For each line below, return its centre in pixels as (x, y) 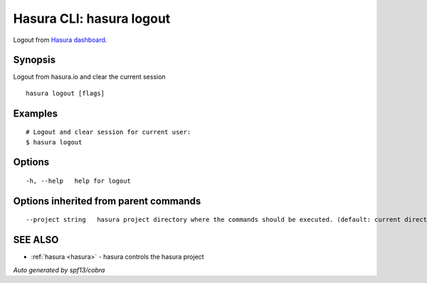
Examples (36, 113)
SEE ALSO (36, 240)
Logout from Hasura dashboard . (60, 40)
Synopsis (35, 60)
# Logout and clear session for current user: (109, 132)
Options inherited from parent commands (107, 201)
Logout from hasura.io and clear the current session (90, 77)
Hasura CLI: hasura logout (92, 18)
